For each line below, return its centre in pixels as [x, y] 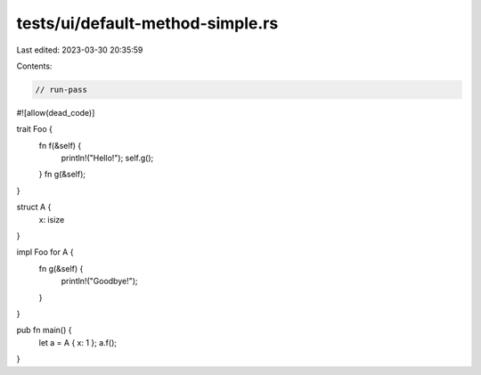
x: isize [52, 219]
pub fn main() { [44, 330]
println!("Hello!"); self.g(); [107, 158]
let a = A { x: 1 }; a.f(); [78, 342]
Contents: [34, 66]
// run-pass [61, 90]
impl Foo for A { [45, 252]
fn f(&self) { [60, 145]
